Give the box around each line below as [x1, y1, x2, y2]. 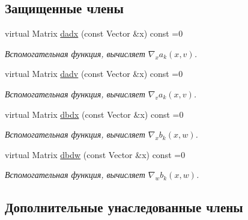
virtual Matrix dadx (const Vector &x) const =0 [5, 27, 183, 40]
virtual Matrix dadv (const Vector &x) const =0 [5, 67, 183, 80]
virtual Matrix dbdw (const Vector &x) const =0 [5, 148, 186, 160]
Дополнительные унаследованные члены [5, 198, 243, 216]
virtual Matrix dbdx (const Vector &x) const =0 [5, 108, 184, 120]
